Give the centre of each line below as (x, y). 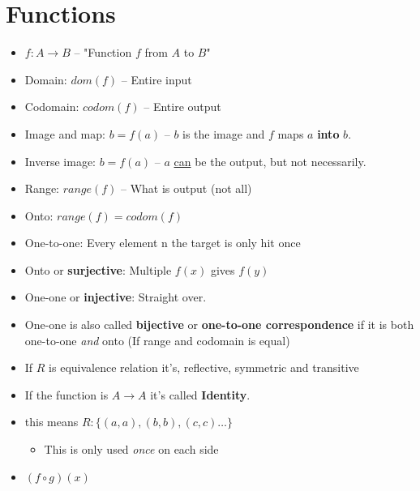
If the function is (66, 394)
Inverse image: (60, 161)
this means (51, 422)
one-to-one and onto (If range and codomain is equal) (157, 340)
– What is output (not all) (186, 188)
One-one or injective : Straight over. (116, 297)
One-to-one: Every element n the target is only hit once (163, 243)
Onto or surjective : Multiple (98, 269)
